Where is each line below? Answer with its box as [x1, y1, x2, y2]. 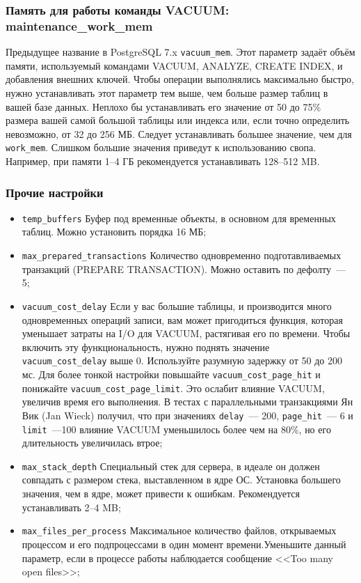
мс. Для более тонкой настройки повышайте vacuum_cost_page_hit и [22, 367, 321, 382]
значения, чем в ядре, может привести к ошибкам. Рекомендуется [22, 486, 300, 501]
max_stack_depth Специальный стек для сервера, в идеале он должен [22, 458, 320, 473]
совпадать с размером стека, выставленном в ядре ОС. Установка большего [22, 472, 341, 487]
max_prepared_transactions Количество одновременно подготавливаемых [22, 248, 342, 263]
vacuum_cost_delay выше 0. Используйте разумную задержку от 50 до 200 [22, 353, 342, 368]
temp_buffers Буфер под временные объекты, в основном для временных [22, 210, 336, 225]
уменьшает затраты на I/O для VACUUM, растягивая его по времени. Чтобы [22, 326, 351, 341]
